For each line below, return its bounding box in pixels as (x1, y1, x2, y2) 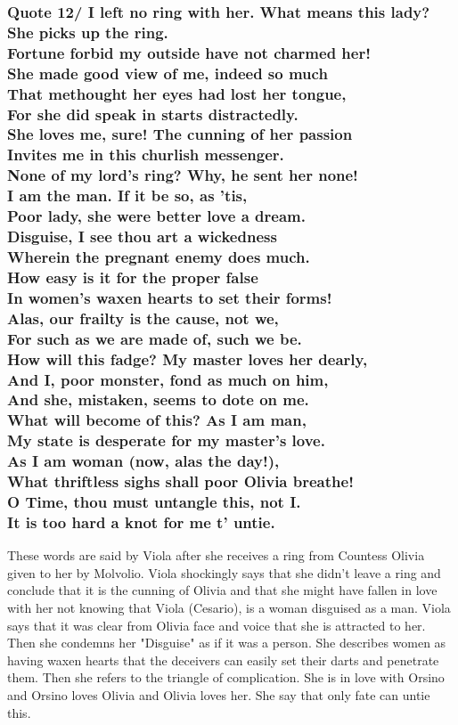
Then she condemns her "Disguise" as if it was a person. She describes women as (7, 633, 446, 652)
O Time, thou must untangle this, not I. (7, 491, 301, 513)
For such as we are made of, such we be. (7, 327, 302, 349)
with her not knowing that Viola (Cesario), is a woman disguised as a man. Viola (7, 599, 451, 617)
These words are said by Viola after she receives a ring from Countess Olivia (7, 546, 425, 565)
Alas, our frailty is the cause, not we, (7, 306, 279, 329)
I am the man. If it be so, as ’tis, (7, 184, 248, 207)
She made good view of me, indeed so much (7, 61, 328, 84)
